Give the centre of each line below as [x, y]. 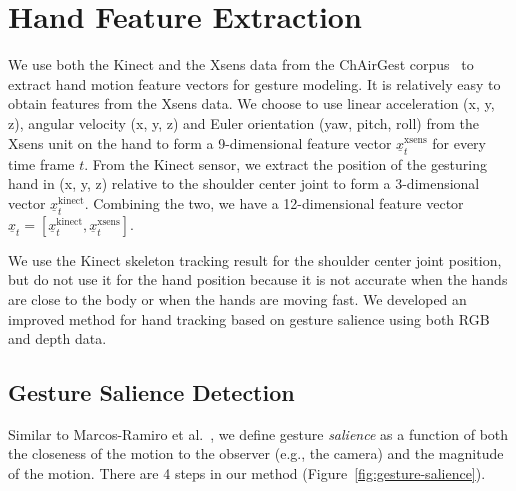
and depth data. [57, 338]
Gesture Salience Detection [151, 392]
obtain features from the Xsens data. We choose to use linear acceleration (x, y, [251, 103]
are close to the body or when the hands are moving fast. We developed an [237, 298]
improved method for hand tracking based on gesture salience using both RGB [249, 318]
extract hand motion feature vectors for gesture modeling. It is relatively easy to [254, 83]
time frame [41, 163]
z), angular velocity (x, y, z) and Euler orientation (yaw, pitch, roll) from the [243, 122]
